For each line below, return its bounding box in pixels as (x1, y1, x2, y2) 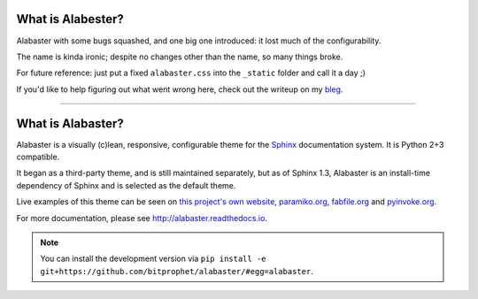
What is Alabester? (16, 11, 124, 27)
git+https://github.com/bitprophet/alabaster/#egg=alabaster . (40, 265, 313, 276)
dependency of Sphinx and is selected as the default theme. (16, 180, 236, 190)
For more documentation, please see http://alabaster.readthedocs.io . (16, 212, 267, 223)
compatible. (16, 151, 60, 162)
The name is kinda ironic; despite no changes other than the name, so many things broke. (16, 51, 343, 62)
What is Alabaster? (16, 116, 124, 131)
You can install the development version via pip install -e (40, 253, 266, 264)
